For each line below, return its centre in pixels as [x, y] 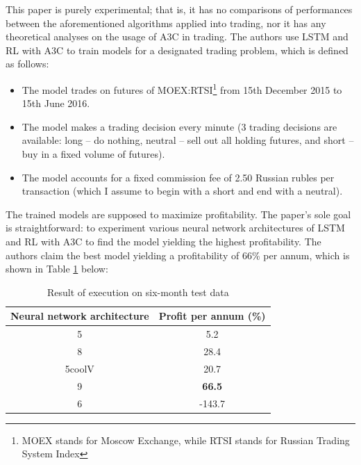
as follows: [27, 64]
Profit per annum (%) [212, 316]
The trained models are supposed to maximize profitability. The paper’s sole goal [178, 214]
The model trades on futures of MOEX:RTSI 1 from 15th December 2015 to [182, 88]
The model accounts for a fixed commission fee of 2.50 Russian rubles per [178, 177]
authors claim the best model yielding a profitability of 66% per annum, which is [178, 255]
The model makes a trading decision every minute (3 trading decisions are [179, 126]
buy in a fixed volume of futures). [93, 154]
